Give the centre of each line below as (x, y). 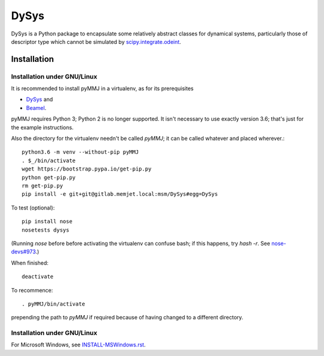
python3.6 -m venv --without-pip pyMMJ (80, 152)
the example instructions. (42, 127)
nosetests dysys (46, 230)
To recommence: (32, 290)
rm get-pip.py (42, 186)
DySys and (40, 100)
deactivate (38, 277)
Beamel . (36, 107)
